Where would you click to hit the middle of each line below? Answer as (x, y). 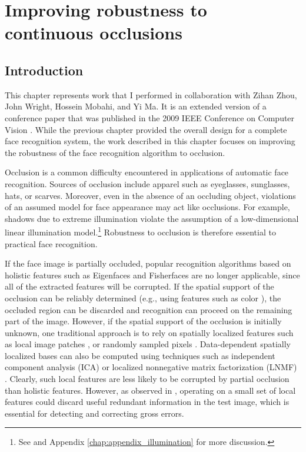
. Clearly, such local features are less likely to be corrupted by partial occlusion (147, 379)
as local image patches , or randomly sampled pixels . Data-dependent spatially (148, 344)
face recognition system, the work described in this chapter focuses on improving (150, 141)
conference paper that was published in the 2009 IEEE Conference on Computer (150, 117)
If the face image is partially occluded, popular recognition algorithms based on (148, 263)
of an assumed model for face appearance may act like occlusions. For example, (147, 207)
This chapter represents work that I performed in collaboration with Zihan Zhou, (151, 94)
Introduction (44, 70)
